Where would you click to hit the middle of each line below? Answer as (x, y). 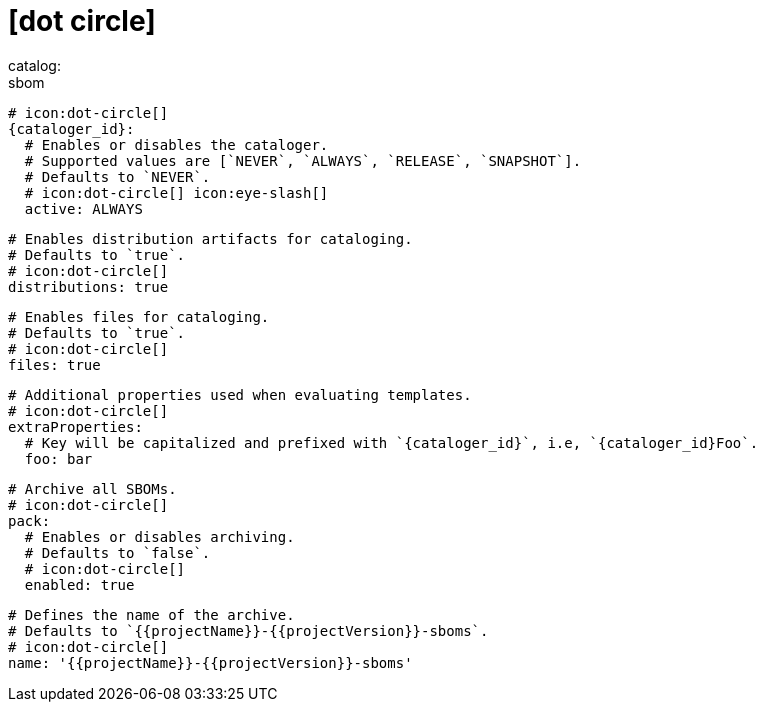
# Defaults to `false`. (117, 552)
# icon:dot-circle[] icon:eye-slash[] (176, 192)
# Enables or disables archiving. (159, 536)
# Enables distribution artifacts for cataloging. (210, 238)
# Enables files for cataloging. (139, 316)
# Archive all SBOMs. (92, 488)
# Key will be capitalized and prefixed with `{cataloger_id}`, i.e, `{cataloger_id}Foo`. (391, 442)
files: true (54, 364)
